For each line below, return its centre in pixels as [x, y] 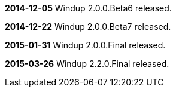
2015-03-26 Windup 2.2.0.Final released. [87, 64]
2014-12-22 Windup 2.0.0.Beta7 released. [88, 27]
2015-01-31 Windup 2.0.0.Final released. [85, 45]
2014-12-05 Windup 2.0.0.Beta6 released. [88, 8]
